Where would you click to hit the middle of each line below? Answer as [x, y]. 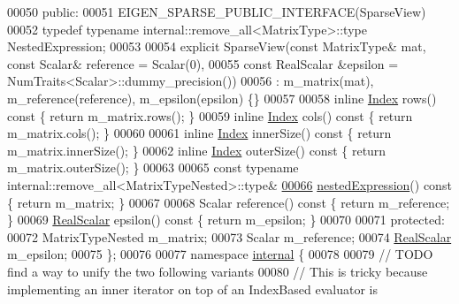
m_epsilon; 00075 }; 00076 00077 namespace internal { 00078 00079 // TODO [220, 254]
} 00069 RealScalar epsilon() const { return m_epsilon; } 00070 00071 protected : [226, 220]
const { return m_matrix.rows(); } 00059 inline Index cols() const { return [210, 115]
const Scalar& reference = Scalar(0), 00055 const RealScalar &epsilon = [203, 63]
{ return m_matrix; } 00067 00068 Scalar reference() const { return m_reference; [229, 202]
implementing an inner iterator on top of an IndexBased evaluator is [192, 289]
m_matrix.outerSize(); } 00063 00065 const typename [153, 167]
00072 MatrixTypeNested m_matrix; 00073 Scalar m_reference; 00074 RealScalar [229, 236]
